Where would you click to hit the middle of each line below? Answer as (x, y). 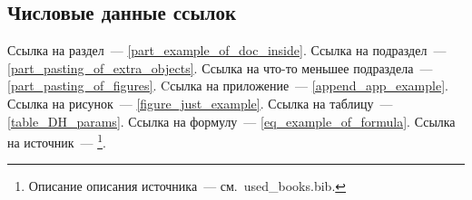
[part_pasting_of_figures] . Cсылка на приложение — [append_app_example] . (228, 86)
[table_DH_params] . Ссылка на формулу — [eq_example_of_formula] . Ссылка (231, 121)
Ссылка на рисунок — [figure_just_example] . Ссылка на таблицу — (200, 103)
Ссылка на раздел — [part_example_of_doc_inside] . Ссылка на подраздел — (227, 50)
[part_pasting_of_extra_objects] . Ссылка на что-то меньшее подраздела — (220, 67)
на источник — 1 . (57, 141)
